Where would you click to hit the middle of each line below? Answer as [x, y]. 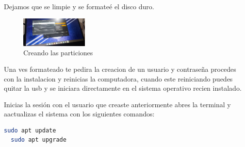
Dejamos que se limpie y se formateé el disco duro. [79, 6]
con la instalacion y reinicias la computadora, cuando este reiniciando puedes [118, 78]
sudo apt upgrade [39, 140]
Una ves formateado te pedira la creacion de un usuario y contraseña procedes [120, 69]
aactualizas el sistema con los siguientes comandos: [79, 114]
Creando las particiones [58, 53]
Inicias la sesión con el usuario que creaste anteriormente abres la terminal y [117, 104]
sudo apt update [30, 130]
